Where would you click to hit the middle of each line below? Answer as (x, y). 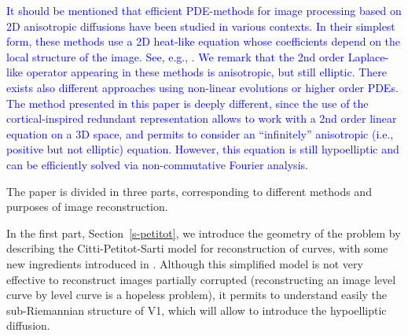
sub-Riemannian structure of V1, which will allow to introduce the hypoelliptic (197, 310)
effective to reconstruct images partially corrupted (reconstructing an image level (201, 279)
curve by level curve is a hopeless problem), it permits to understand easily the (197, 295)
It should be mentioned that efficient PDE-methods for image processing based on (204, 10)
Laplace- (368, 56)
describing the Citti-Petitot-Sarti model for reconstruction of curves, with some (197, 248)
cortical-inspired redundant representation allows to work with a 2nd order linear (202, 118)
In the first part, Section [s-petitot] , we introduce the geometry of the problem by (204, 233)
